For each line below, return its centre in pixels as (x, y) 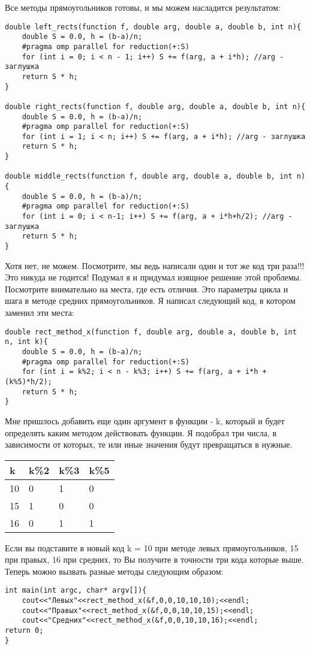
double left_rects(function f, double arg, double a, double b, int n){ (153, 27)
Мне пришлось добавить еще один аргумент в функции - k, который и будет (145, 420)
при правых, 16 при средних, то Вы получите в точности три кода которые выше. (154, 559)
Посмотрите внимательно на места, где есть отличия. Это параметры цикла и (147, 289)
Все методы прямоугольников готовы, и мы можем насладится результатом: (143, 7)
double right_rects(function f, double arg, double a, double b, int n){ (155, 106)
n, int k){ (26, 342)
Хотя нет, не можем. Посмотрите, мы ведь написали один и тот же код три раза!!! (155, 265)
